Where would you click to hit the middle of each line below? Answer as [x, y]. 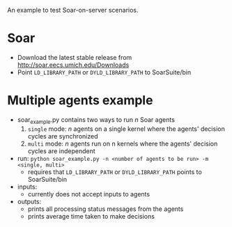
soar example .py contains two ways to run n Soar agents [96, 120]
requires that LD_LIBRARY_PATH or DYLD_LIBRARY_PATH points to [115, 172]
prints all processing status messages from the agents [106, 209]
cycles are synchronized [63, 136]
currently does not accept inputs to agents [89, 194]
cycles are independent [61, 151]
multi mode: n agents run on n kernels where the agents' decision [123, 143]
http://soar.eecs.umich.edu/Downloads [73, 65]
